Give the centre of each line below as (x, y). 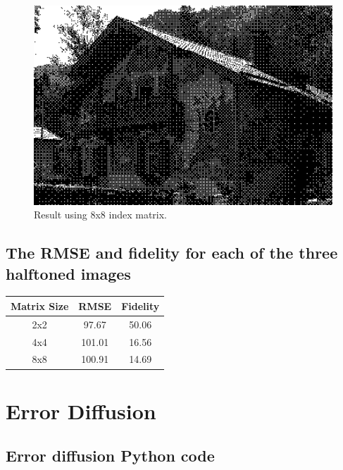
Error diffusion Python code (110, 456)
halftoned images (68, 273)
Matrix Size (40, 305)
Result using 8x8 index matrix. (101, 215)
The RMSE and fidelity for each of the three (172, 253)
